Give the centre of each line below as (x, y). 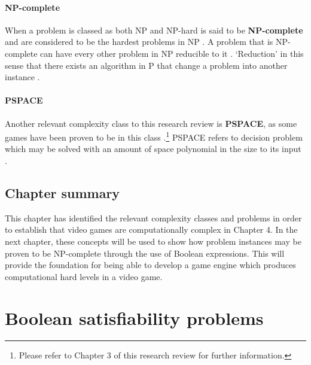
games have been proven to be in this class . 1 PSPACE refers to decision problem (154, 136)
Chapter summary (62, 192)
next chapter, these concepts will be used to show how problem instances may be (153, 241)
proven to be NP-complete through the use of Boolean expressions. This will (145, 253)
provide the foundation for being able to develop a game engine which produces (150, 265)
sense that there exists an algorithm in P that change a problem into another (146, 65)
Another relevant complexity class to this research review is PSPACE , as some (151, 123)
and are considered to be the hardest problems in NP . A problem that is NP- (148, 42)
